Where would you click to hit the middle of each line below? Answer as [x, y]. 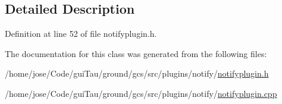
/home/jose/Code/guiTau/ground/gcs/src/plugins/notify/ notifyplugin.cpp [141, 93]
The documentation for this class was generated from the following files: [136, 53]
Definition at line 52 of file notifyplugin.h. [81, 34]
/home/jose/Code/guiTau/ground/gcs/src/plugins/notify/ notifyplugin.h [137, 73]
